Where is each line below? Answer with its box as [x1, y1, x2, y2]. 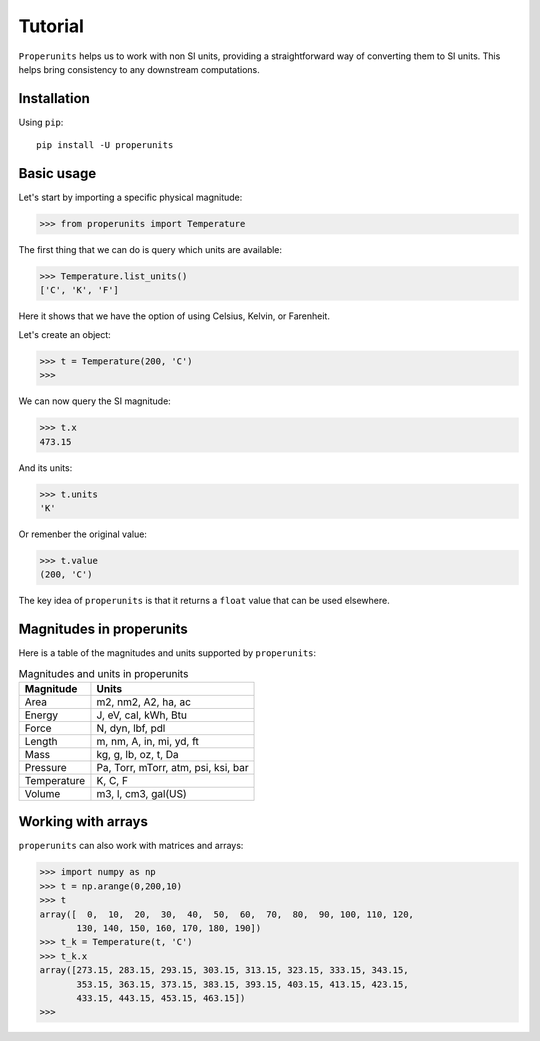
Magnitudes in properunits [18, 621, 189, 638]
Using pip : [18, 116, 64, 128]
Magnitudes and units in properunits [18, 666, 189, 680]
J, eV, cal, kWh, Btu [96, 708, 187, 722]
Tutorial [18, 15, 85, 37]
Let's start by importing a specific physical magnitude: [18, 191, 243, 204]
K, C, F [96, 773, 129, 787]
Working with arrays [18, 813, 149, 830]
